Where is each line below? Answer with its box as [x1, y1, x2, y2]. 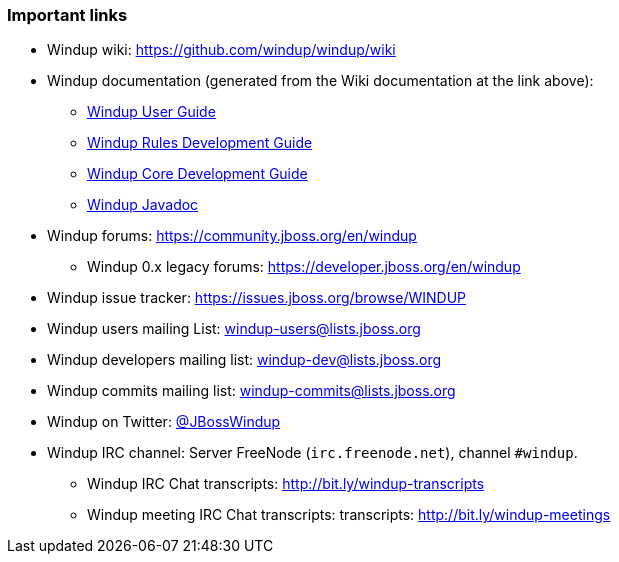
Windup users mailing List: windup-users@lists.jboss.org [47, 320, 421, 338]
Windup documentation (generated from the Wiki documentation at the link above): [47, 72, 594, 90]
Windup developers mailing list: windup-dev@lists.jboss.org [47, 351, 442, 369]
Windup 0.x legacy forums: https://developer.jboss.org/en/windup [87, 258, 521, 276]
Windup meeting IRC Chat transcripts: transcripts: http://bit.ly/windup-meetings [87, 506, 611, 524]
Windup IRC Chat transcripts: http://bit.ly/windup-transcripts [87, 475, 485, 493]
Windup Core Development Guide [87, 165, 308, 183]
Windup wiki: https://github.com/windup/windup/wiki [47, 41, 396, 59]
